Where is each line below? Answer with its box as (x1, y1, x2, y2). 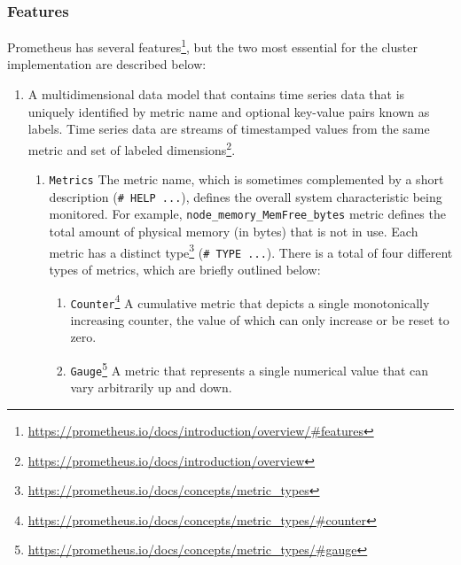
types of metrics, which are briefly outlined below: (49, 259, 321, 278)
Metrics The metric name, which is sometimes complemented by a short (49, 170, 444, 189)
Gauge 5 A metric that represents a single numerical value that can (70, 359, 429, 379)
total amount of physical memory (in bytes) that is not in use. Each (49, 222, 418, 241)
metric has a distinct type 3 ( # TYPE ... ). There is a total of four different (49, 240, 453, 261)
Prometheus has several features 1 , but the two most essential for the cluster (7, 35, 418, 56)
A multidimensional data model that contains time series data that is (27, 85, 405, 104)
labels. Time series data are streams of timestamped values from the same (27, 120, 430, 138)
